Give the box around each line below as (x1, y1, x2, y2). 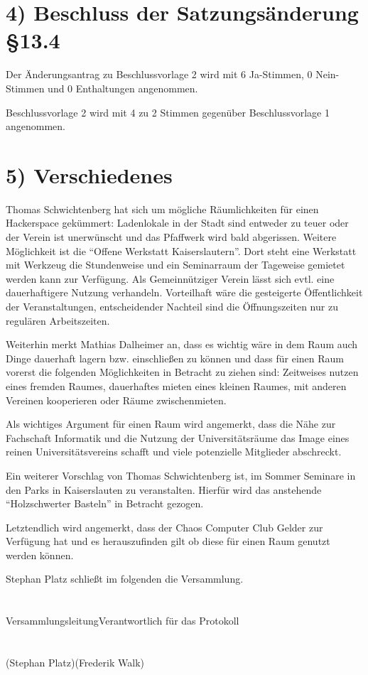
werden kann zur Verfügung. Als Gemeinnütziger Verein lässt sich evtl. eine (6, 271, 335, 286)
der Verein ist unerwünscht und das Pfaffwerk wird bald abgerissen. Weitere (6, 229, 337, 244)
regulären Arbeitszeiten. (6, 313, 110, 328)
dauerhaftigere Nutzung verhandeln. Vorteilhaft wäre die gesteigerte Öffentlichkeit (6, 285, 363, 300)
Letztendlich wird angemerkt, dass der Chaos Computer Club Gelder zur (6, 519, 323, 534)
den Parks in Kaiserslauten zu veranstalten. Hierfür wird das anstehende (6, 482, 322, 497)
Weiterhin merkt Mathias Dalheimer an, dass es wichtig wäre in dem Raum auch (6, 337, 358, 352)
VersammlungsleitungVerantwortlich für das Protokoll (6, 613, 239, 628)
